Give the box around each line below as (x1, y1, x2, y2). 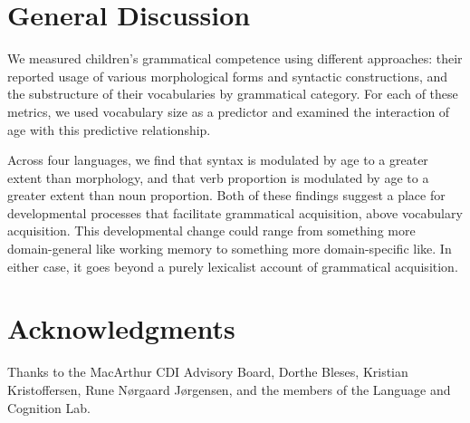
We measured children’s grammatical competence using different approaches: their (7, 49, 463, 68)
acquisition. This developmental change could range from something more (7, 221, 416, 240)
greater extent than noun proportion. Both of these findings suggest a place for (7, 186, 446, 205)
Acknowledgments (7, 310, 235, 347)
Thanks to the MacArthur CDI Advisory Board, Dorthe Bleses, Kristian (7, 362, 408, 381)
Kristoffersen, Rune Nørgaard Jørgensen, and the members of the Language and (7, 380, 451, 399)
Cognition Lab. (7, 398, 91, 417)
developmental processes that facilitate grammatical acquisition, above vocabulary (7, 203, 463, 222)
